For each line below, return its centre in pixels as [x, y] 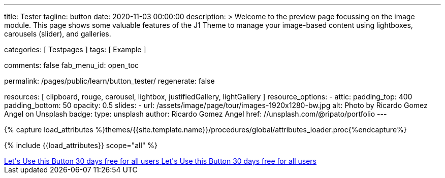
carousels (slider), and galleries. [58, 34]
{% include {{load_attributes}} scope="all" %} [81, 145]
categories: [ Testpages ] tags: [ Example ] [75, 49]
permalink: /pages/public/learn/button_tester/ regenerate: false [109, 81]
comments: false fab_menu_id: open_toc [72, 65]
